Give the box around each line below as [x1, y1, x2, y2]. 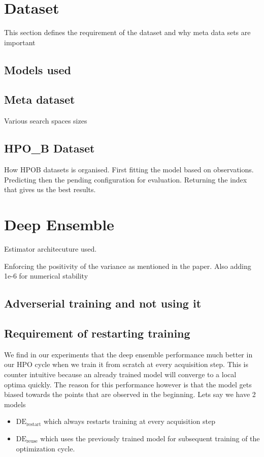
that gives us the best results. [4, 184, 96, 195]
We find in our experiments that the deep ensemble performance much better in [4, 349, 253, 359]
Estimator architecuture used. [4, 243, 97, 254]
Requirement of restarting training [4, 325, 190, 341]
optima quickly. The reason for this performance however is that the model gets [4, 379, 252, 389]
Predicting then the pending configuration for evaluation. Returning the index [4, 174, 247, 185]
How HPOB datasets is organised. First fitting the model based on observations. [4, 164, 254, 175]
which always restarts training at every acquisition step [43, 416, 215, 426]
